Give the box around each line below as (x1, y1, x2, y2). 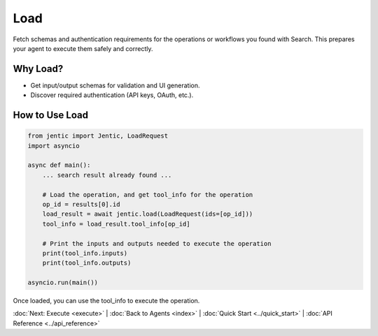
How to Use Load (13, 109, 89, 122)
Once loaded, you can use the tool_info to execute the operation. (13, 297, 200, 305)
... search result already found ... (42, 171, 172, 179)
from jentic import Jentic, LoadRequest (27, 132, 168, 140)
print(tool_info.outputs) (42, 259, 132, 267)
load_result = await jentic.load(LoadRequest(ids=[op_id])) (42, 210, 253, 218)
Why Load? (13, 63, 64, 75)
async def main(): (27, 161, 91, 169)
